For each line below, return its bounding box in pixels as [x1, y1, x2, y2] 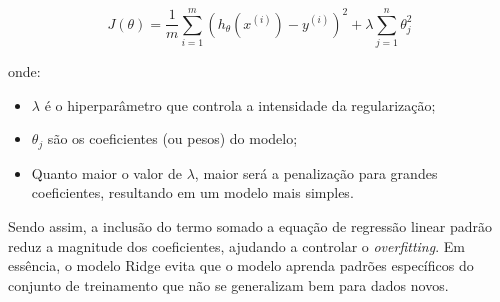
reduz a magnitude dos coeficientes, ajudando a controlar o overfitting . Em [8, 235, 465, 256]
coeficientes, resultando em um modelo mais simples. [31, 182, 354, 203]
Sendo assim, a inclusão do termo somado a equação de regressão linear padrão [8, 215, 493, 236]
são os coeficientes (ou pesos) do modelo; [47, 128, 298, 149]
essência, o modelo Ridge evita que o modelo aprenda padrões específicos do [8, 255, 474, 276]
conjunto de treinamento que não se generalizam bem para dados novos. [8, 274, 449, 295]
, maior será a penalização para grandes [194, 162, 438, 183]
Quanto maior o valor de [31, 162, 182, 183]
